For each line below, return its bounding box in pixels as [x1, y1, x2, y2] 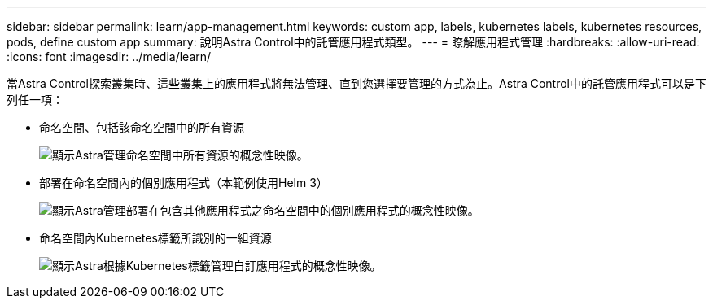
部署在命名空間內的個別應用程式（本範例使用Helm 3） [39, 176, 328, 190]
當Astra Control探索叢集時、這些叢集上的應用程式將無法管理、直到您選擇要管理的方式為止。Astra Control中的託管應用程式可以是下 [7, 76, 706, 90]
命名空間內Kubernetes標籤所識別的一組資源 [39, 231, 272, 245]
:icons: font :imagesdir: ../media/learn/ [7, 50, 212, 63]
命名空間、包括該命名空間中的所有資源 [39, 120, 244, 134]
